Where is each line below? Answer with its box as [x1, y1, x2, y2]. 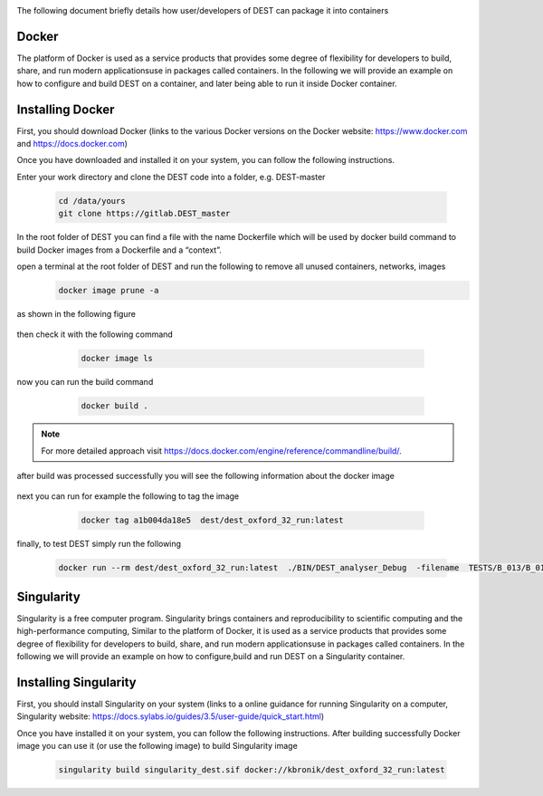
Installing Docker [16, 101, 115, 117]
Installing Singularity [16, 675, 137, 690]
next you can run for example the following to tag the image [16, 491, 240, 502]
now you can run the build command [16, 377, 154, 388]
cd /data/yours [58, 196, 126, 206]
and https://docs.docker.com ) [16, 138, 129, 149]
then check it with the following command [16, 329, 174, 340]
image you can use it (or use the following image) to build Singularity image [16, 741, 298, 752]
